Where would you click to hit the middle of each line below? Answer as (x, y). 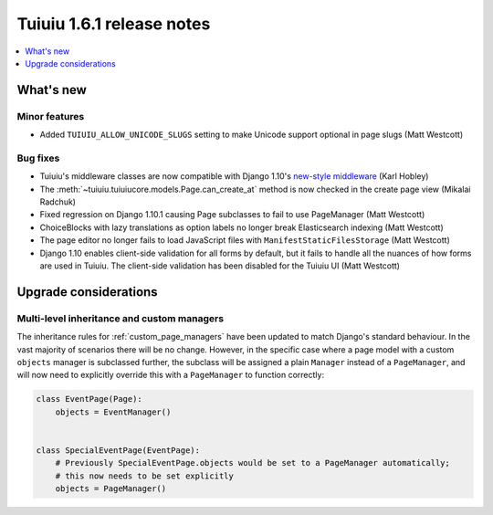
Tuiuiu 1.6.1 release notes (114, 24)
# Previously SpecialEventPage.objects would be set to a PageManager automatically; (253, 463)
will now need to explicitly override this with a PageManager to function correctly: (170, 375)
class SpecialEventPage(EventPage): (118, 450)
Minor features (51, 116)
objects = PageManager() (111, 489)
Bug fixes (38, 158)
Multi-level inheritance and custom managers (120, 318)
